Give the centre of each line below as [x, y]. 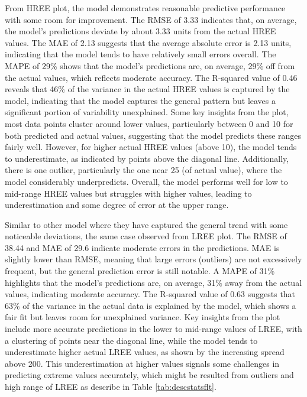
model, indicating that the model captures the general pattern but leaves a [140, 100]
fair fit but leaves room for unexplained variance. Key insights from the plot [143, 317]
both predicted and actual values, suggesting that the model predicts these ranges [153, 135]
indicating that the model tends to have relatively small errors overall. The [140, 54]
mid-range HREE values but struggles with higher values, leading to [128, 193]
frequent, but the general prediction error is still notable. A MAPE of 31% [140, 271]
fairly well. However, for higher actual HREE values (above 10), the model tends [151, 147]
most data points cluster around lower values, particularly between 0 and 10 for [149, 123]
